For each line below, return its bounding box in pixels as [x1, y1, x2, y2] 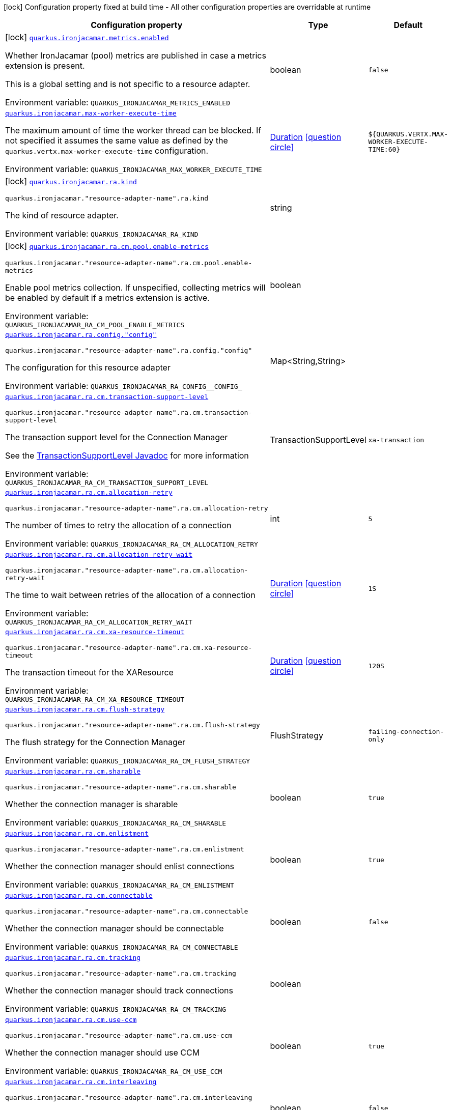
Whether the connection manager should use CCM [5, 1047, 200, 1058]
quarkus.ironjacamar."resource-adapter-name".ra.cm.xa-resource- [5, 644, 252, 651]
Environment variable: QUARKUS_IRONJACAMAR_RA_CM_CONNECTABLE [5, 942, 238, 952]
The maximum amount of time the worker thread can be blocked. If [5, 125, 262, 135]
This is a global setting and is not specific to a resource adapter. [5, 79, 250, 89]
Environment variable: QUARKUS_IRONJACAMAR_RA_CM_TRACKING [5, 1004, 227, 1014]
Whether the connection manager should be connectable [5, 923, 224, 933]
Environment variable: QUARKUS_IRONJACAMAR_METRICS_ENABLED [5, 97, 231, 107]
